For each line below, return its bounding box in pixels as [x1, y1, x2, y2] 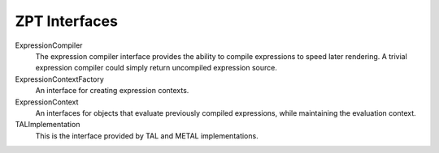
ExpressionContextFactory [15, 74, 105, 84]
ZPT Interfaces [15, 12, 118, 30]
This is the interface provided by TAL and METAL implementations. [35, 130, 259, 141]
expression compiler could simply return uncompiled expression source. [35, 63, 278, 73]
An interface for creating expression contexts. [35, 86, 189, 96]
